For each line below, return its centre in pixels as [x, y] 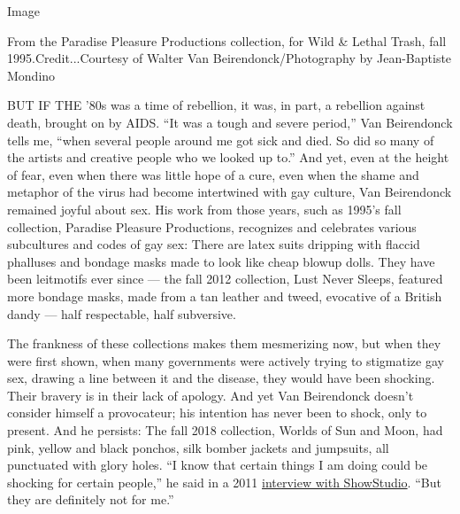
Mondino [31, 75]
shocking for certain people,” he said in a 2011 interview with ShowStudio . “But [224, 482]
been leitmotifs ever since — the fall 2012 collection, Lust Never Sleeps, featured [225, 279]
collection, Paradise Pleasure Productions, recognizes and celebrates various [212, 226]
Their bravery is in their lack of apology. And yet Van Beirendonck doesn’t [211, 395]
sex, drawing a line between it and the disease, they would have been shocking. [221, 378]
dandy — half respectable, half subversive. [122, 313]
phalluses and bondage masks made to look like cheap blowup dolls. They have [221, 261]
